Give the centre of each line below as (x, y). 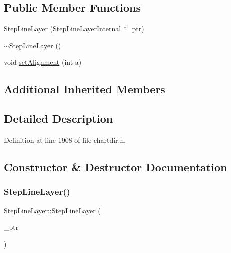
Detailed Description (59, 119)
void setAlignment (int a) (43, 62)
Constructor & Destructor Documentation (116, 166)
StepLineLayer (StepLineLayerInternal (63, 28)
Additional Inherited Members (85, 89)
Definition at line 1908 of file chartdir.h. (65, 139)
